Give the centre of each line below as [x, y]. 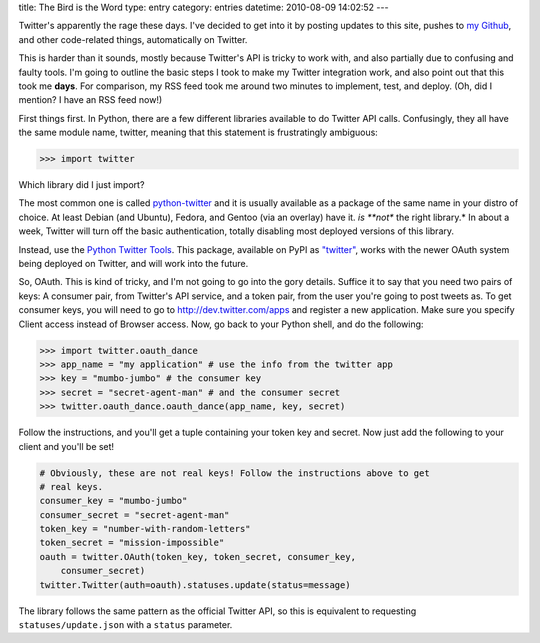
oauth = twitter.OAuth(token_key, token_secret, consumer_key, [198, 556]
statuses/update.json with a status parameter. [125, 625]
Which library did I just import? [81, 185]
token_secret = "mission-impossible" [132, 543]
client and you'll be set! [66, 446]
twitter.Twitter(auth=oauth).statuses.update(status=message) [195, 584]
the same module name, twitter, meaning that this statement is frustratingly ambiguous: [198, 132]
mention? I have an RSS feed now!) [90, 100]
